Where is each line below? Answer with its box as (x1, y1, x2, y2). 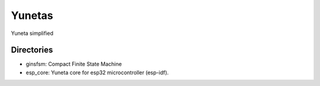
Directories (11, 45, 53, 55)
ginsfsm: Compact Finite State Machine (25, 60, 122, 68)
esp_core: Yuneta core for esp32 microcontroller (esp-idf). (25, 69, 169, 76)
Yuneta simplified (11, 30, 53, 37)
